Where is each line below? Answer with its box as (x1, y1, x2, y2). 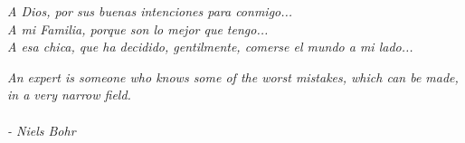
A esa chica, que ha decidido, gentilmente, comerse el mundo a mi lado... (7, 37, 413, 56)
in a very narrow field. (7, 85, 131, 104)
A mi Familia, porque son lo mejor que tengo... (7, 19, 269, 38)
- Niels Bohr (7, 120, 76, 139)
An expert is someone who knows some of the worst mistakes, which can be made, (7, 67, 459, 86)
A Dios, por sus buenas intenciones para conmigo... (7, 2, 293, 20)
